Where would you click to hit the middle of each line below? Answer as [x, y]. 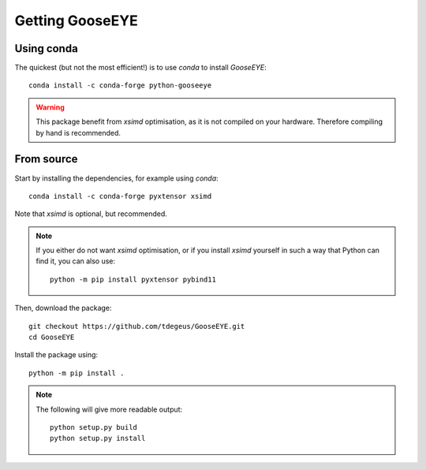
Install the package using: [56, 355]
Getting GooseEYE [76, 21]
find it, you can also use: [76, 261]
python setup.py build [94, 427]
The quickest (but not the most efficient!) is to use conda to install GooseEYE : [141, 68]
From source [46, 159]
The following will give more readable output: [109, 409]
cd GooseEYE [52, 338]
